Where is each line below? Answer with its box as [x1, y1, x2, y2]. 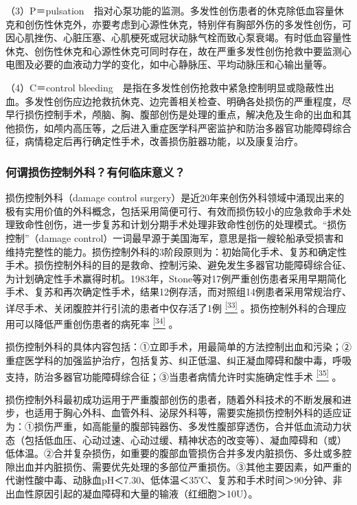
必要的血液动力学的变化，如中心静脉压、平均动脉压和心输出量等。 [34, 57, 332, 71]
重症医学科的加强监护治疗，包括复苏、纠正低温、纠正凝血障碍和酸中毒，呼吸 [5, 353, 352, 367]
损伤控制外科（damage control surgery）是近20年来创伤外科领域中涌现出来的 [5, 190, 345, 205]
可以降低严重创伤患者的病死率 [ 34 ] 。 [14, 315, 178, 330]
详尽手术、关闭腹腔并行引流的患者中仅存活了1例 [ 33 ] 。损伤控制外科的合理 [5, 298, 337, 315]
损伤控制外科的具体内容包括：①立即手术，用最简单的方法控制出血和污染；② [5, 339, 352, 354]
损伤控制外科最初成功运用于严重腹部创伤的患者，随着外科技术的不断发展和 [5, 392, 342, 406]
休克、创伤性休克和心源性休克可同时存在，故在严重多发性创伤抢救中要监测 [5, 43, 342, 58]
